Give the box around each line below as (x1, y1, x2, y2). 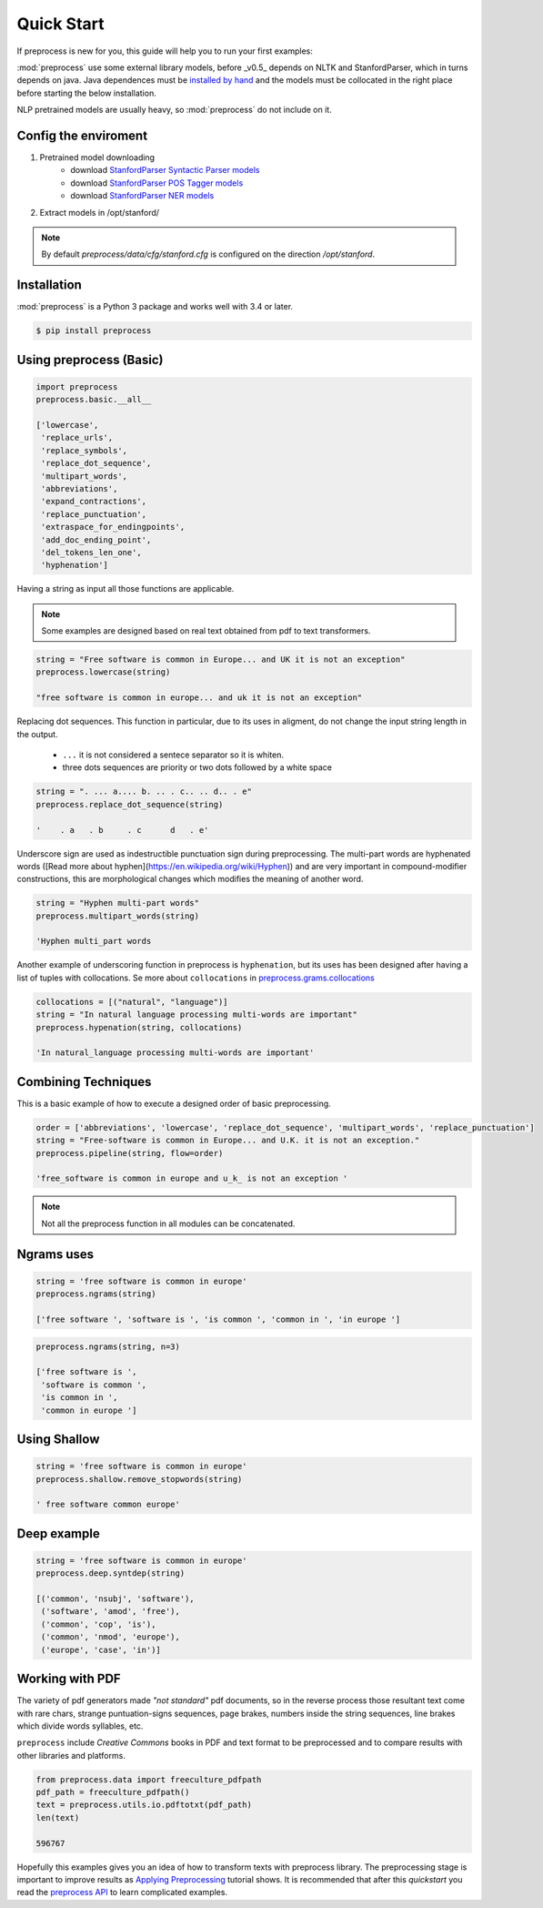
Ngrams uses (16, 1246, 95, 1262)
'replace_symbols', (41, 445, 127, 455)
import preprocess (35, 381, 118, 391)
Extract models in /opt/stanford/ (39, 207, 159, 218)
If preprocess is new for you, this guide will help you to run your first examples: (16, 46, 313, 56)
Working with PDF (16, 1671, 122, 1687)
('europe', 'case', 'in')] (41, 1644, 161, 1655)
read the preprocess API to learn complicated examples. (16, 1887, 227, 1898)
